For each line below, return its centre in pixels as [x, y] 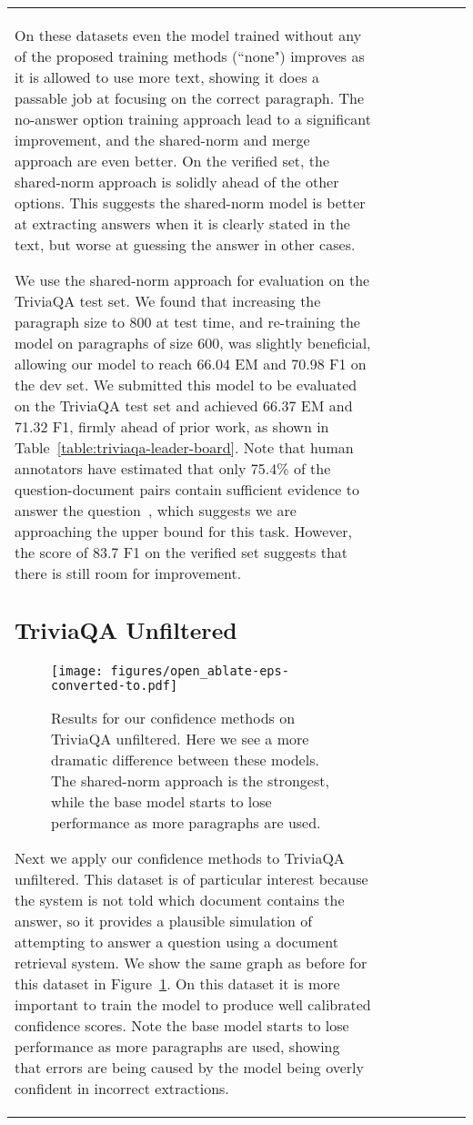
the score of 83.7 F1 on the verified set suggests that [181, 552]
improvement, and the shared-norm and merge [162, 140]
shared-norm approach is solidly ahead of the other [177, 182]
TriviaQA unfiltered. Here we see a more [180, 738]
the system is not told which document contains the [180, 899]
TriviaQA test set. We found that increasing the [168, 301]
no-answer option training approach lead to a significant [193, 119]
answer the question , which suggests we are [156, 510]
